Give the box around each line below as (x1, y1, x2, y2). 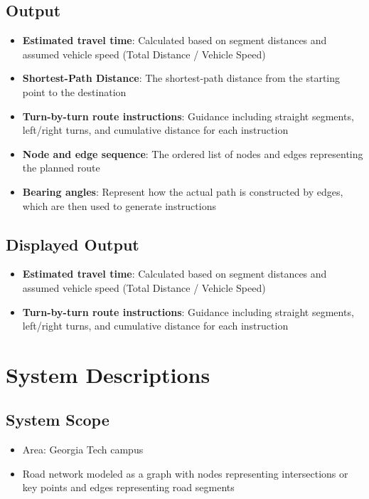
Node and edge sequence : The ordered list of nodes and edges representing (22, 146, 363, 161)
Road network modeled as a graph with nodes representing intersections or (22, 466, 348, 480)
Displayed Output (6, 233, 139, 255)
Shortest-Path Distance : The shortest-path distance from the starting (22, 70, 341, 85)
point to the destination (22, 84, 127, 99)
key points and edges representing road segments (22, 480, 235, 495)
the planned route (22, 160, 100, 175)
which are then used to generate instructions (22, 198, 216, 213)
